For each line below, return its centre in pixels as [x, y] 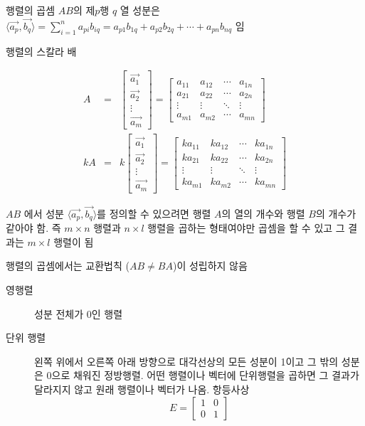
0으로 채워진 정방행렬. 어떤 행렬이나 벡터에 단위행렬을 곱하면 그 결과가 [203, 375]
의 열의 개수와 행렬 [263, 213]
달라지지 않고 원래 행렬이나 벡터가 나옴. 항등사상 [142, 389]
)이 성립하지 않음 [210, 266]
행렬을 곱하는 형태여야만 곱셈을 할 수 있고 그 [246, 228]
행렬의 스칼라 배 [41, 51]
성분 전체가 [59, 313]
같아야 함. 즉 [33, 228]
